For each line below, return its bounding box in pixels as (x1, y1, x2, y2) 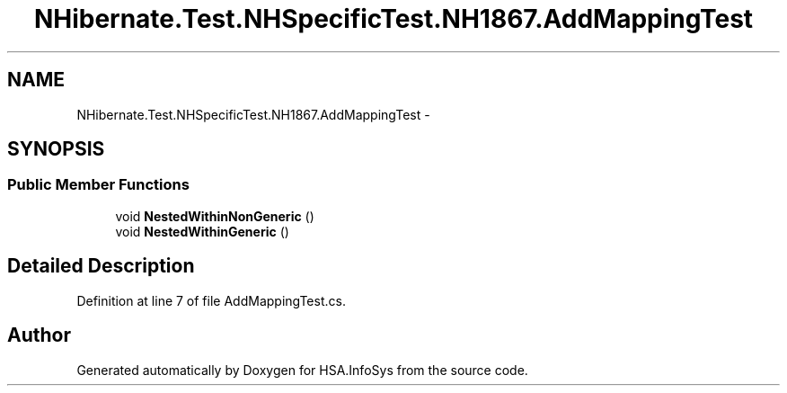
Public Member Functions (7, 175, 190, 194)
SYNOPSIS (7, 138, 105, 161)
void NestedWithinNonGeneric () (115, 208, 314, 224)
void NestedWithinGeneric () (115, 223, 289, 239)
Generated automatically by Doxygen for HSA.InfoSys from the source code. (76, 362, 528, 378)
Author (7, 324, 71, 347)
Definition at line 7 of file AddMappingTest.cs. (76, 292, 346, 308)
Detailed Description (7, 255, 195, 278)
